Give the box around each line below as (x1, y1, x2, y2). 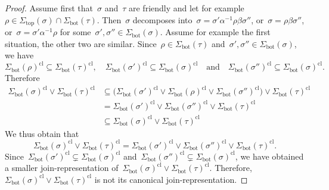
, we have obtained (235, 149, 304, 162)
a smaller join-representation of (5, 161, 119, 174)
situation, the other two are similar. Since (5, 37, 157, 49)
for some (60, 26, 91, 38)
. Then (97, 13, 122, 26)
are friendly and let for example (129, 2, 244, 14)
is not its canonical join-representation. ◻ (94, 173, 248, 185)
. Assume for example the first (160, 26, 271, 38)
